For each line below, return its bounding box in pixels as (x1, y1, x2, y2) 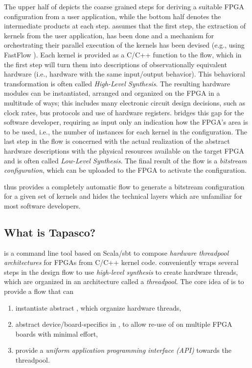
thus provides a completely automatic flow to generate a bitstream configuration (4, 181, 245, 191)
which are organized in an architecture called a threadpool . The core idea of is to (4, 276, 244, 287)
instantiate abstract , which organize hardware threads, (15, 302, 182, 313)
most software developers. (4, 200, 81, 210)
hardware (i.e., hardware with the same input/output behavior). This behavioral (4, 69, 245, 79)
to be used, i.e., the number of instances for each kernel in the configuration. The (4, 126, 247, 136)
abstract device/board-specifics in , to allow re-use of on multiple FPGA (15, 319, 232, 329)
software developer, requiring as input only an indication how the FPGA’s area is (4, 117, 248, 127)
